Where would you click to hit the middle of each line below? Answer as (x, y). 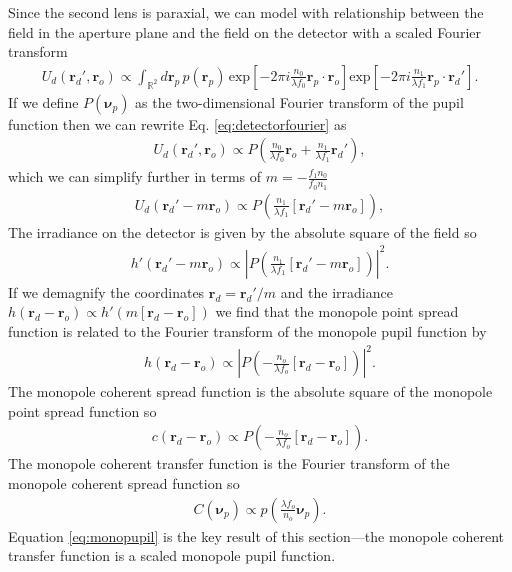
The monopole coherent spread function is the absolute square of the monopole (250, 391)
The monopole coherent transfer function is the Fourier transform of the (229, 463)
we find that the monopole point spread (337, 311)
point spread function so (82, 410)
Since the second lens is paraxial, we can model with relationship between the (246, 12)
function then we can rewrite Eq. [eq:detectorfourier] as (177, 123)
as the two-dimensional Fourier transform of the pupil (299, 101)
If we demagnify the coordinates (106, 291)
